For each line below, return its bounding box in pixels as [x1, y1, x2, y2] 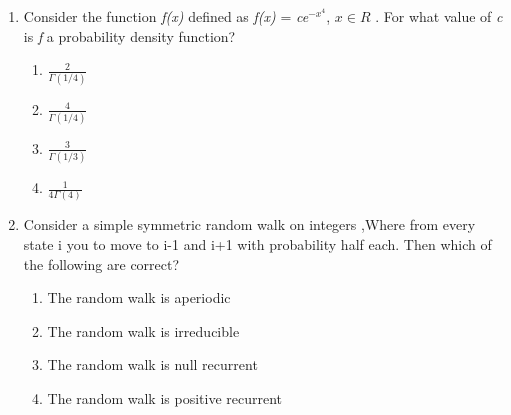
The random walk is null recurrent [47, 354, 258, 375]
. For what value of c [375, 6, 503, 26]
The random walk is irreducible [47, 320, 240, 341]
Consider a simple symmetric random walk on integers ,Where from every [23, 214, 476, 235]
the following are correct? [23, 253, 180, 274]
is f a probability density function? [23, 25, 236, 46]
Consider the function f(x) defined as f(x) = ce [23, 6, 309, 26]
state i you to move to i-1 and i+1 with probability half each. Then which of [23, 234, 492, 255]
